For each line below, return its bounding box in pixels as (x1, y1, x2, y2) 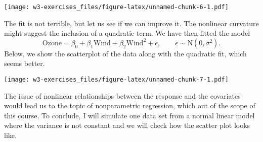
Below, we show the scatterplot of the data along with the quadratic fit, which (4, 48, 247, 58)
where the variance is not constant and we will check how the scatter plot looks (4, 120, 250, 130)
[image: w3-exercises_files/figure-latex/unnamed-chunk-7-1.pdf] (4, 76, 229, 84)
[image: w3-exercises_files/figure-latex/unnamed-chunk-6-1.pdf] (4, 4, 229, 11)
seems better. (4, 58, 45, 68)
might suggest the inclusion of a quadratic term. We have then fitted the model (4, 28, 250, 38)
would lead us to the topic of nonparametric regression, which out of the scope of (4, 100, 255, 111)
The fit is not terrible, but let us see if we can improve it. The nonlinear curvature (4, 18, 259, 28)
